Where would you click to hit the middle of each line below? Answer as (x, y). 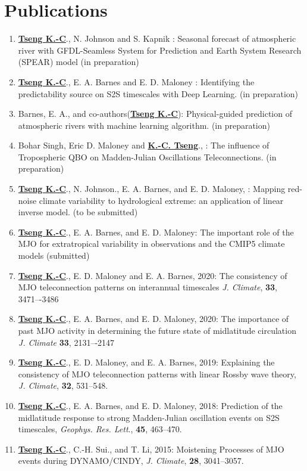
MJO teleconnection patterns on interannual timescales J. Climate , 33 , (148, 287)
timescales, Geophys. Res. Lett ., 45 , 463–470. (100, 429)
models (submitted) (54, 255)
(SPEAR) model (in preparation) (79, 62)
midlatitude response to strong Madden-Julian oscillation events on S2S (149, 417)
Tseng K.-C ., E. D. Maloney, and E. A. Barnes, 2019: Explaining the (146, 362)
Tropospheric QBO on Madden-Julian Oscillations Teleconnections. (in (147, 157)
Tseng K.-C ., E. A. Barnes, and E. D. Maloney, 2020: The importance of (153, 319)
